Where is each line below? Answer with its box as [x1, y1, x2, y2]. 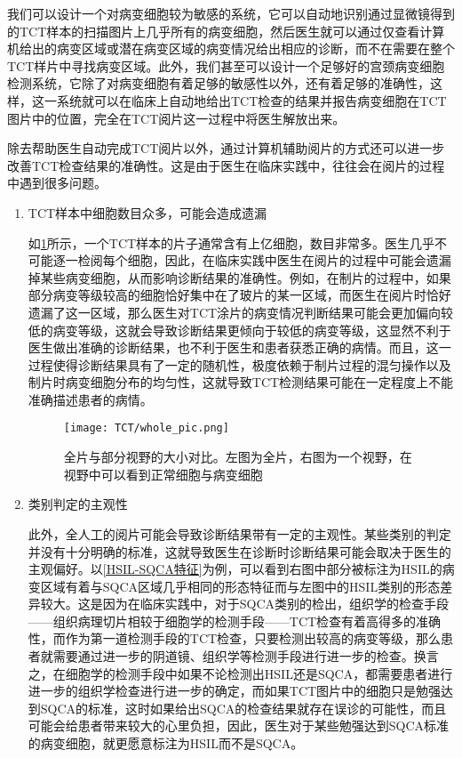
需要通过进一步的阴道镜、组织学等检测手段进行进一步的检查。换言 [52, 647, 439, 665]
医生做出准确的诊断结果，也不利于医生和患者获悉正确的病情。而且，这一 [28, 338, 451, 357]
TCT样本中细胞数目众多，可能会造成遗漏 [28, 203, 267, 222]
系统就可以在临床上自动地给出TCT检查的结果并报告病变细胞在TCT [56, 91, 447, 109]
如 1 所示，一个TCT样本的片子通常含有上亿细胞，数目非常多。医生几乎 [28, 233, 435, 252]
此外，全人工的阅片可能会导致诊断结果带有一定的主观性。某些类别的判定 [28, 524, 451, 543]
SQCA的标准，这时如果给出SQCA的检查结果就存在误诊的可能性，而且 [40, 698, 447, 717]
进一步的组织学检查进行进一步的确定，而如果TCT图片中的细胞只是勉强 [28, 681, 442, 700]
